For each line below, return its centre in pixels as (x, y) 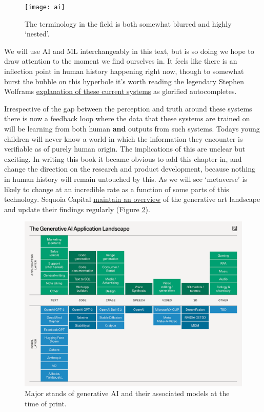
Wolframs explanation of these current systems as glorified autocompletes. (120, 91)
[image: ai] (45, 7)
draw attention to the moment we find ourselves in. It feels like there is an (121, 61)
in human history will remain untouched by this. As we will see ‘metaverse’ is (126, 179)
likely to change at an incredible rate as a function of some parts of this (117, 189)
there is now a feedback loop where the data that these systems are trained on (127, 118)
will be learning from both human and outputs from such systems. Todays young (132, 128)
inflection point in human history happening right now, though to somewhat (124, 71)
